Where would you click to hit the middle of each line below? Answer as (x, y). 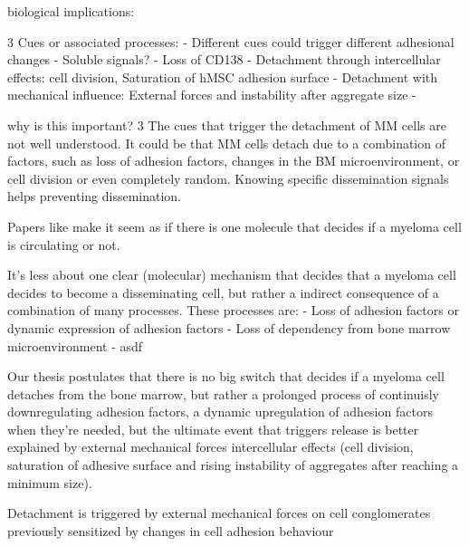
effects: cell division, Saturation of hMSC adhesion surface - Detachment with (223, 77)
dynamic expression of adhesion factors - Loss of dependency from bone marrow (229, 327)
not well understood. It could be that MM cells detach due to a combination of (226, 143)
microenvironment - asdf (75, 345)
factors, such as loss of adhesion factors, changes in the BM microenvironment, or (234, 161)
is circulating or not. (64, 244)
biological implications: (71, 11)
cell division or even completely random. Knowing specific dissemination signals (228, 178)
